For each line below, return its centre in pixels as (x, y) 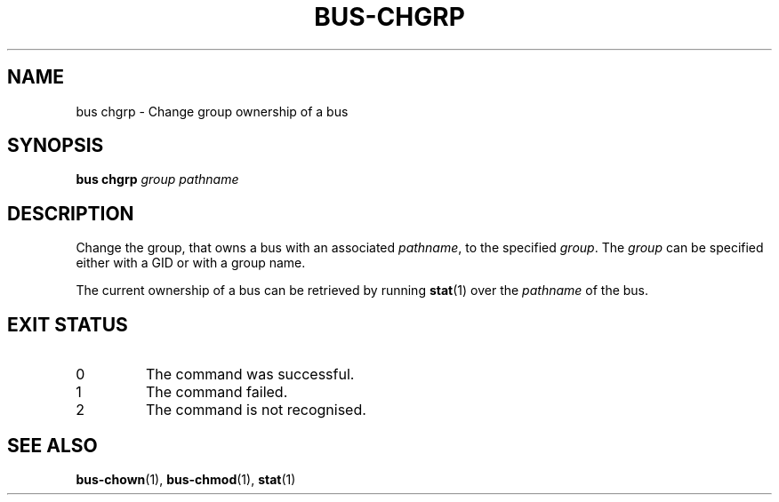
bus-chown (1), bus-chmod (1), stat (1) (186, 479)
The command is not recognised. (256, 410)
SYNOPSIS (56, 146)
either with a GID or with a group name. (191, 263)
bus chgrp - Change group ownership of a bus (212, 111)
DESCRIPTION (71, 213)
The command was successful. (250, 375)
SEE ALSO (52, 445)
